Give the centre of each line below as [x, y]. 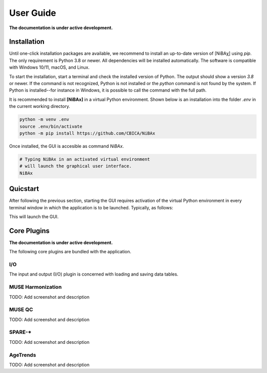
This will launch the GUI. [34, 216]
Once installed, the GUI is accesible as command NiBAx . [67, 146]
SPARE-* [20, 332]
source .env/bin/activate [51, 126]
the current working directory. [40, 106]
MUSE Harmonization [35, 287]
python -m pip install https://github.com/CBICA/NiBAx [87, 133]
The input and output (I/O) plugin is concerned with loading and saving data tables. [94, 274]
